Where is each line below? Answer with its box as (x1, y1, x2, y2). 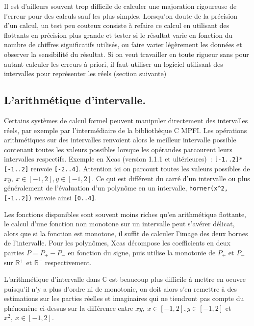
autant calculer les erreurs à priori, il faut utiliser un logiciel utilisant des (4, 58, 223, 69)
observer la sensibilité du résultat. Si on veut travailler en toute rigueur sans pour (4, 49, 249, 59)
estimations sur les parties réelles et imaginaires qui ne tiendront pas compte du (4, 293, 244, 303)
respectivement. (45, 257, 92, 268)
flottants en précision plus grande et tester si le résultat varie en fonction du (4, 29, 233, 40)
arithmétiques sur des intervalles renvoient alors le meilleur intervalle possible (4, 135, 236, 145)
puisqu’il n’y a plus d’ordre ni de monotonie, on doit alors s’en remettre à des (4, 283, 237, 294)
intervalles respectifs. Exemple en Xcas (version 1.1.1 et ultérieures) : (4, 154, 212, 164)
